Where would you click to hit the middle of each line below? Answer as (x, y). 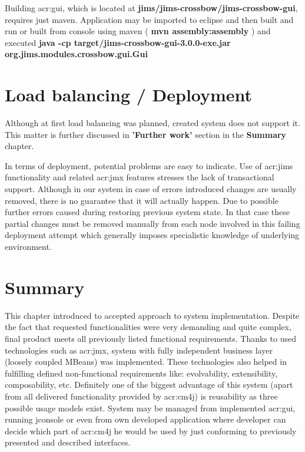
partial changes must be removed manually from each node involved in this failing (152, 223)
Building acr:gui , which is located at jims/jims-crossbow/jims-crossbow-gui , (151, 8)
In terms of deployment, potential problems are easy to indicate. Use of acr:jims (149, 165)
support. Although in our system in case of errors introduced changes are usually (151, 189)
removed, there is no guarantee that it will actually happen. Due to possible (142, 200)
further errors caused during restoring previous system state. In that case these (147, 212)
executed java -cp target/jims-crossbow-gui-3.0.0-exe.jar (118, 42)
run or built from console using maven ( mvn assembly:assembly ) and (138, 31)
